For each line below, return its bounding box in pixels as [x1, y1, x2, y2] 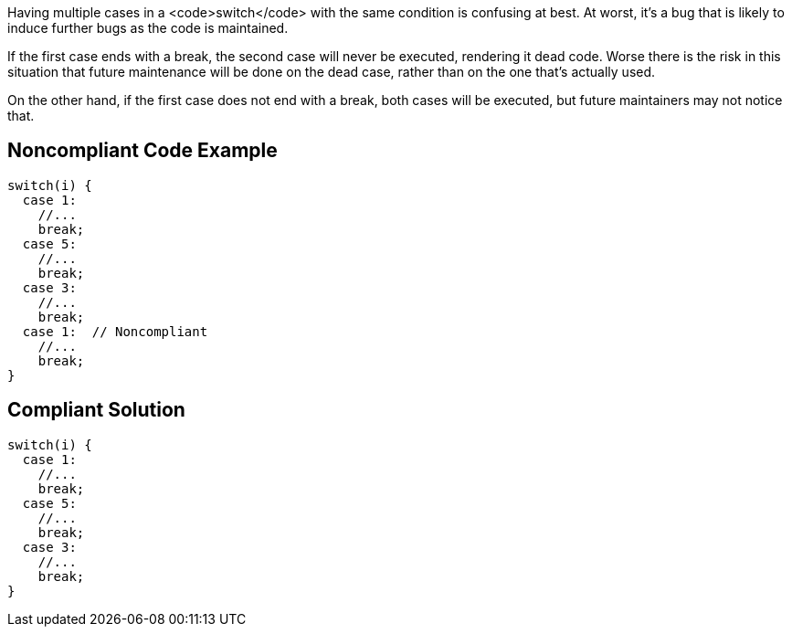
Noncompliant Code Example [7, 139, 278, 163]
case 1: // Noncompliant [22, 323, 208, 339]
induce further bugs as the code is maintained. [7, 20, 289, 36]
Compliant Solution [7, 398, 185, 422]
